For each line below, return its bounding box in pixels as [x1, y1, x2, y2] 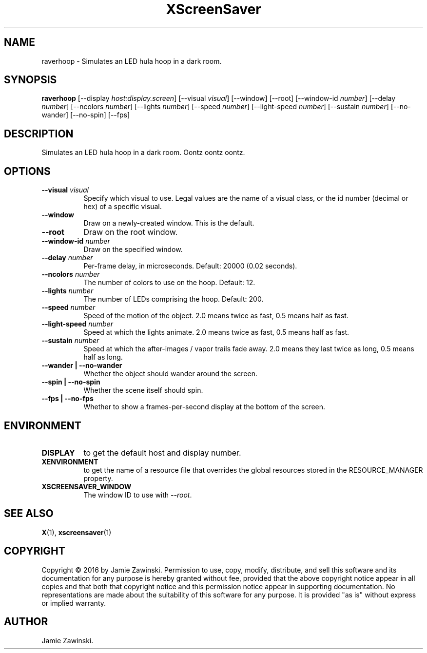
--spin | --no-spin [41, 378, 100, 386]
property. [83, 474, 113, 482]
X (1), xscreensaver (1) [41, 528, 112, 537]
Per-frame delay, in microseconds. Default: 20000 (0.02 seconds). [83, 262, 297, 270]
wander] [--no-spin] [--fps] [41, 111, 130, 119]
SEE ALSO [4, 507, 54, 520]
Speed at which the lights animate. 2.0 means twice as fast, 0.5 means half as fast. [83, 328, 349, 337]
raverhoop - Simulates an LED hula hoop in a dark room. [41, 57, 222, 65]
